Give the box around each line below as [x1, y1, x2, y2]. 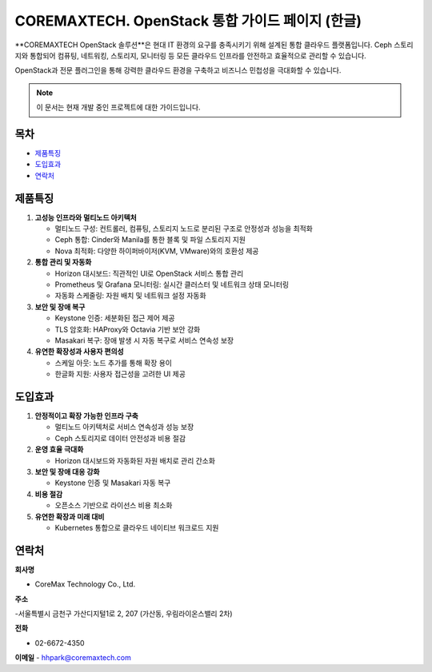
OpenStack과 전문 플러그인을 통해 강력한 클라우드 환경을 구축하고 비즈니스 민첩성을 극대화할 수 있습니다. [14, 66, 342, 75]
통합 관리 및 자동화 [34, 257, 92, 267]
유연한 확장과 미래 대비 [34, 511, 105, 521]
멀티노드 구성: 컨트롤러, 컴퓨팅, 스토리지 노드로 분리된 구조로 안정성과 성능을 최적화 [54, 224, 314, 233]
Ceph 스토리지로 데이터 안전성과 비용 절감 [54, 433, 186, 443]
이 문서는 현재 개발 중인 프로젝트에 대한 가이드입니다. [36, 102, 201, 112]
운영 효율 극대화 [34, 444, 84, 455]
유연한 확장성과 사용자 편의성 [34, 347, 124, 356]
